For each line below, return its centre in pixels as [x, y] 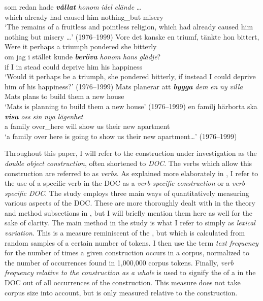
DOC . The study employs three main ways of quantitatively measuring [139, 193]
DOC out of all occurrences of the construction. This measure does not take [123, 282]
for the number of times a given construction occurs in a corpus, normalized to [127, 253]
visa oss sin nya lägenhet [44, 116]
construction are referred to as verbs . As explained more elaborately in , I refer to [131, 173]
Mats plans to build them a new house [64, 96]
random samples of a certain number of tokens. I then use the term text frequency [131, 242]
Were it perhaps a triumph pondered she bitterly [81, 46]
